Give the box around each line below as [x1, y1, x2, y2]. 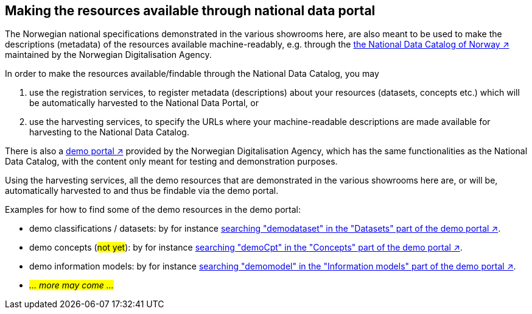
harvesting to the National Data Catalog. [29, 127, 189, 138]
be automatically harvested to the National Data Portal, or [29, 98, 259, 109]
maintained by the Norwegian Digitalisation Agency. [5, 49, 212, 60]
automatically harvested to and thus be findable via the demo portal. [5, 185, 279, 196]
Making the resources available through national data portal [5, 3, 376, 18]
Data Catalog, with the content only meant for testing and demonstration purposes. [5, 156, 338, 167]
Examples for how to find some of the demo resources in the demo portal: [5, 204, 301, 215]
